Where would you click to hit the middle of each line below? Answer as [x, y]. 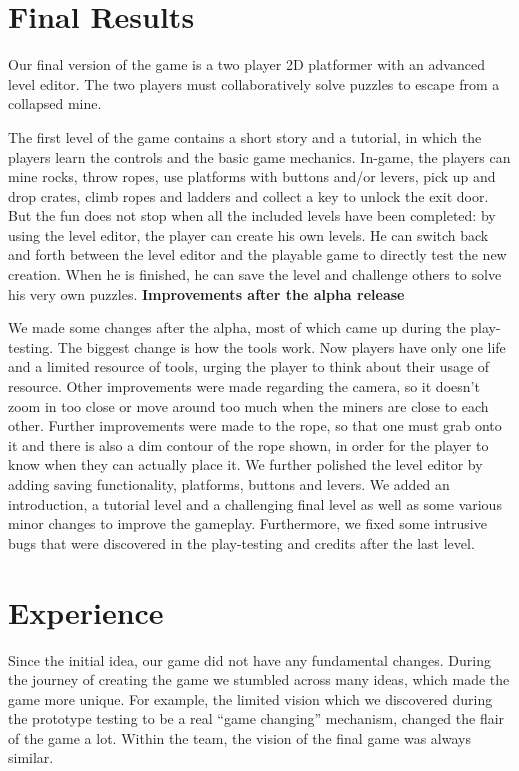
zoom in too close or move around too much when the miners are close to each [248, 405]
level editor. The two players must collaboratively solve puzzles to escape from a [254, 83]
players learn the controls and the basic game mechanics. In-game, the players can [259, 156]
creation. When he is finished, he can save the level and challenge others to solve [255, 274]
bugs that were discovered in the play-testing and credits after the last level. [241, 542]
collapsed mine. [55, 103]
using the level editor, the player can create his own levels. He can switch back [248, 234]
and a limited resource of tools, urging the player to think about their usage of [249, 366]
